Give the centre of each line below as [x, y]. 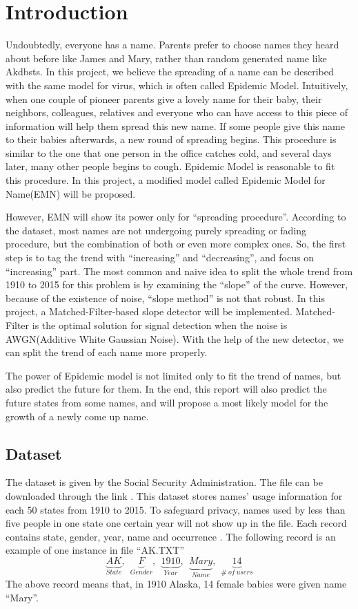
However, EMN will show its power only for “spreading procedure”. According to [176, 217]
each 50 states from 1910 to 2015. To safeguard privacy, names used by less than [176, 509]
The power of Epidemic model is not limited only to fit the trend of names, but [173, 375]
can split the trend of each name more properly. [107, 352]
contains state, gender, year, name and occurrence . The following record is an [171, 536]
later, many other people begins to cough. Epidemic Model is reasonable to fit [170, 166]
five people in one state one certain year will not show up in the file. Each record [176, 523]
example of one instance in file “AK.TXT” [95, 550]
